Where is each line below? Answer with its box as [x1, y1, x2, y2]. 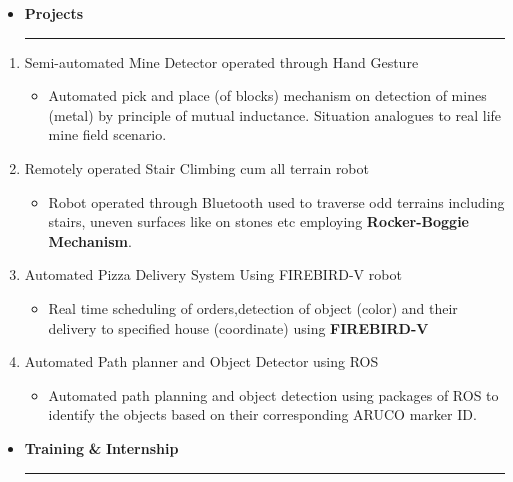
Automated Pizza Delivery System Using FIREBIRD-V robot [24, 264, 402, 285]
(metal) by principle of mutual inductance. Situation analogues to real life [48, 104, 502, 125]
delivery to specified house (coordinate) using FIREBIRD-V [48, 317, 429, 338]
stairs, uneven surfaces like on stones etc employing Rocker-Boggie [48, 211, 469, 232]
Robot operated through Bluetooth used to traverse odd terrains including [48, 191, 505, 212]
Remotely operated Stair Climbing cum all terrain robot [24, 157, 369, 178]
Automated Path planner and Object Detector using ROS [24, 351, 379, 372]
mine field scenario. [48, 124, 167, 145]
